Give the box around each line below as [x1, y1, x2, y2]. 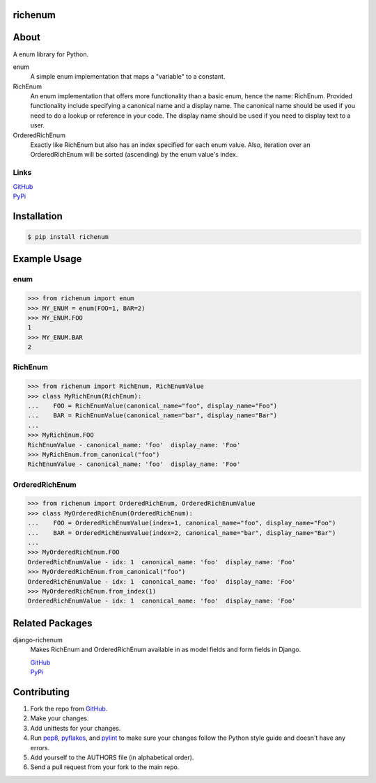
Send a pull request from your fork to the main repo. [30, 763, 180, 771]
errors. [30, 743, 50, 752]
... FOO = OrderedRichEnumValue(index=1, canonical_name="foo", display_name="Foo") [27, 519, 336, 527]
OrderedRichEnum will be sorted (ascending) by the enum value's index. [30, 150, 238, 159]
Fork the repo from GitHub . [30, 704, 108, 713]
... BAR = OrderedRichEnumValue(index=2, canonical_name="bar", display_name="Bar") [27, 529, 336, 536]
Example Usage [13, 253, 82, 265]
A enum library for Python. [13, 49, 89, 59]
